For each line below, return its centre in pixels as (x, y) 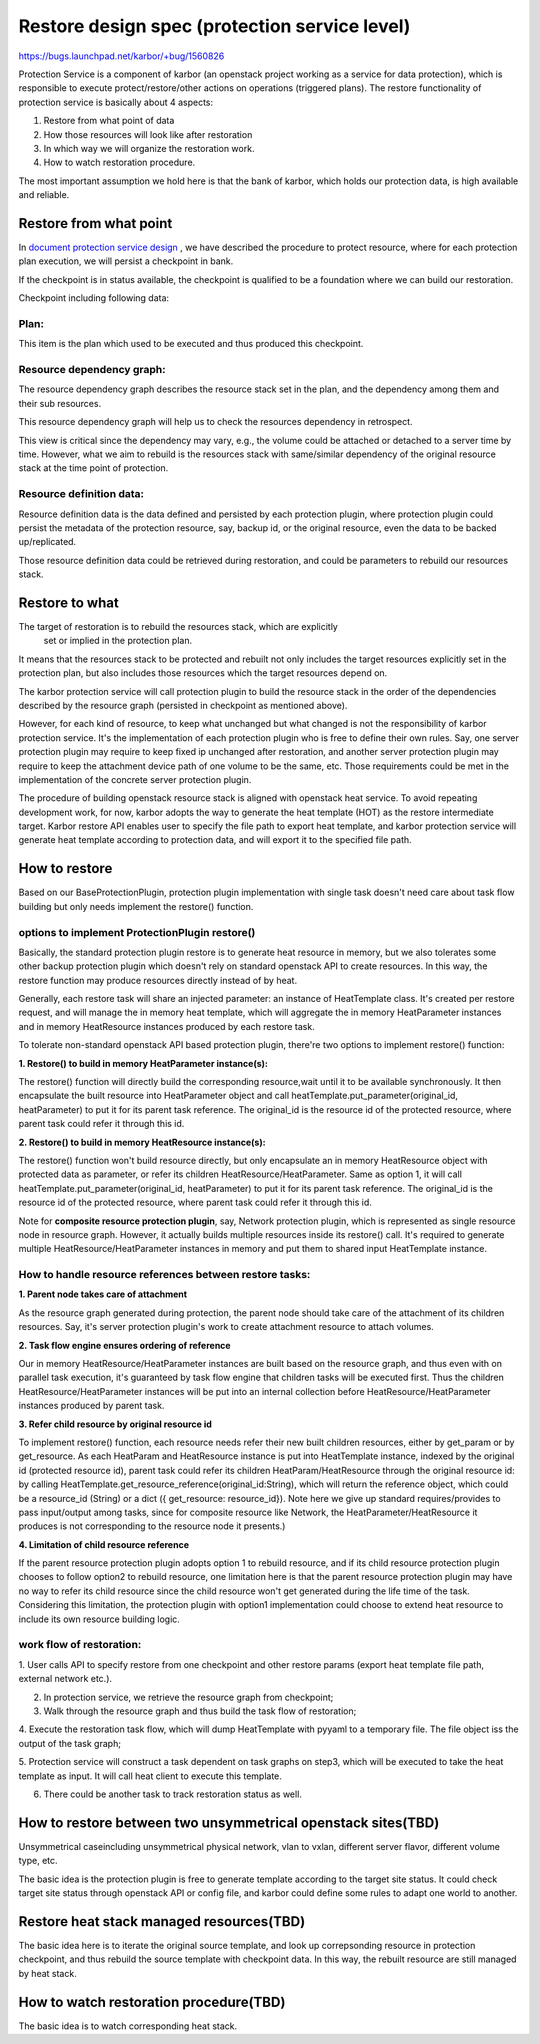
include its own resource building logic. (99, 1619)
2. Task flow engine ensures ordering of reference (124, 1345)
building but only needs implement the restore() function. (136, 906)
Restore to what (68, 602)
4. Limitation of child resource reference (104, 1544)
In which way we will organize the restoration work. (149, 148)
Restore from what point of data (109, 121)
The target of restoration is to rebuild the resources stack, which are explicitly (178, 626)
